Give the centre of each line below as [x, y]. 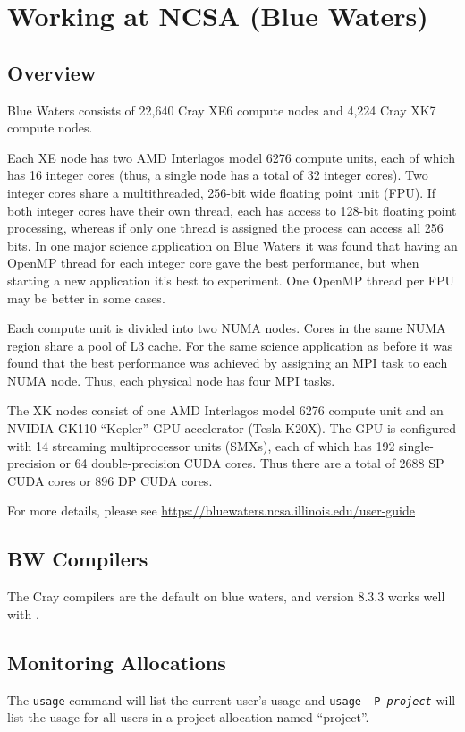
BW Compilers [78, 559]
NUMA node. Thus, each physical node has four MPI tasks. [171, 380]
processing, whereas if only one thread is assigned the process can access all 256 [225, 228]
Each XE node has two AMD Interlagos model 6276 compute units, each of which [231, 157]
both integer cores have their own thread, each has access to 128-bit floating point [232, 210]
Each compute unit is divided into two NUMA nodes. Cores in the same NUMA [227, 328]
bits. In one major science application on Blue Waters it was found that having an [232, 245]
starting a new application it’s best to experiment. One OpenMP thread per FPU [231, 280]
